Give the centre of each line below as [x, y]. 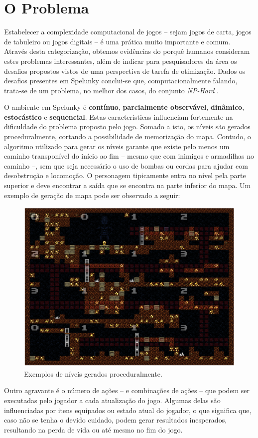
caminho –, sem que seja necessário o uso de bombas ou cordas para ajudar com [126, 165]
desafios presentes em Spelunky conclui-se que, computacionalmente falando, [121, 81]
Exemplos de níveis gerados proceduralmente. [93, 373]
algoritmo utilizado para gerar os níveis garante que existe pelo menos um [117, 146]
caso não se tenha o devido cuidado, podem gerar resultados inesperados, [116, 420]
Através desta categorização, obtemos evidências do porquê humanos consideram [127, 51]
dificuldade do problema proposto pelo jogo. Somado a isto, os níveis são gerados [127, 126]
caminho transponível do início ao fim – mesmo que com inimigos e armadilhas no [129, 156]
